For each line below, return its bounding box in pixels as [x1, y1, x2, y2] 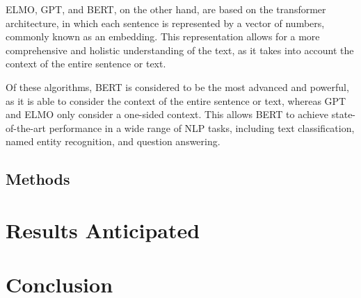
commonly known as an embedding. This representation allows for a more [6, 29, 320, 44]
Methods [6, 168, 70, 190]
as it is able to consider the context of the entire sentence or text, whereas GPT [6, 93, 346, 108]
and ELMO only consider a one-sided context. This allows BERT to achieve [6, 107, 329, 122]
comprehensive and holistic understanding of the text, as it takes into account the [6, 42, 354, 57]
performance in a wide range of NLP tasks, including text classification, [49, 120, 355, 135]
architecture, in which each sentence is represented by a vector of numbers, [6, 15, 325, 30]
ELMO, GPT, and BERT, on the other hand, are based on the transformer [6, 2, 326, 16]
